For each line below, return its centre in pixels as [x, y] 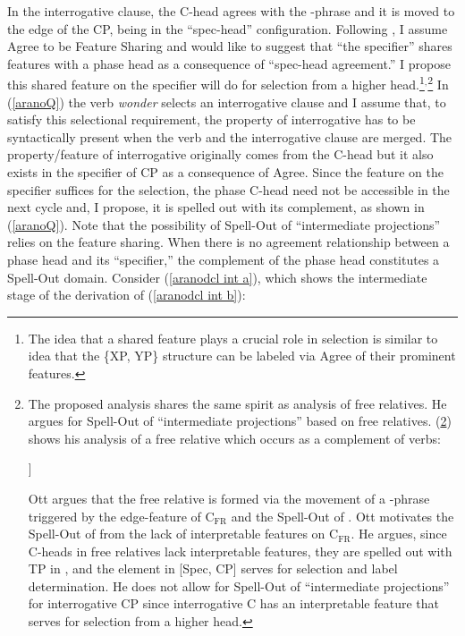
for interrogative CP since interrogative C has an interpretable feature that [233, 603]
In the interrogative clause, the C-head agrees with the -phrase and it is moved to [231, 11]
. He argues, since [399, 534]
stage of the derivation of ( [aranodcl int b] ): [127, 295]
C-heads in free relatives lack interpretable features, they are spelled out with [240, 551]
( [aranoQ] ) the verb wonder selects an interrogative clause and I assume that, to [227, 102]
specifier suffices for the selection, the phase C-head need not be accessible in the [228, 189]
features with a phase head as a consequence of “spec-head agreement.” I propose [229, 63]
